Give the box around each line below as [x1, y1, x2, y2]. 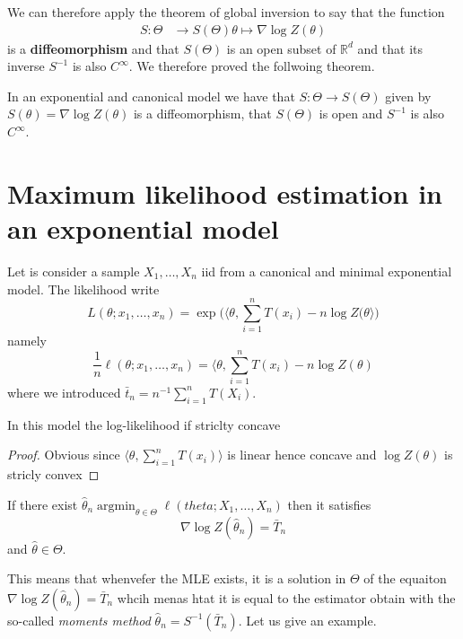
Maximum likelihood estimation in [7, 174, 442, 211]
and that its [357, 39, 424, 57]
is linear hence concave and [227, 445, 377, 464]
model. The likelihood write [7, 279, 160, 298]
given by [385, 86, 432, 105]
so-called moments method [7, 610, 151, 629]
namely [7, 331, 47, 350]
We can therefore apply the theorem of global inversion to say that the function [7, 3, 445, 21]
